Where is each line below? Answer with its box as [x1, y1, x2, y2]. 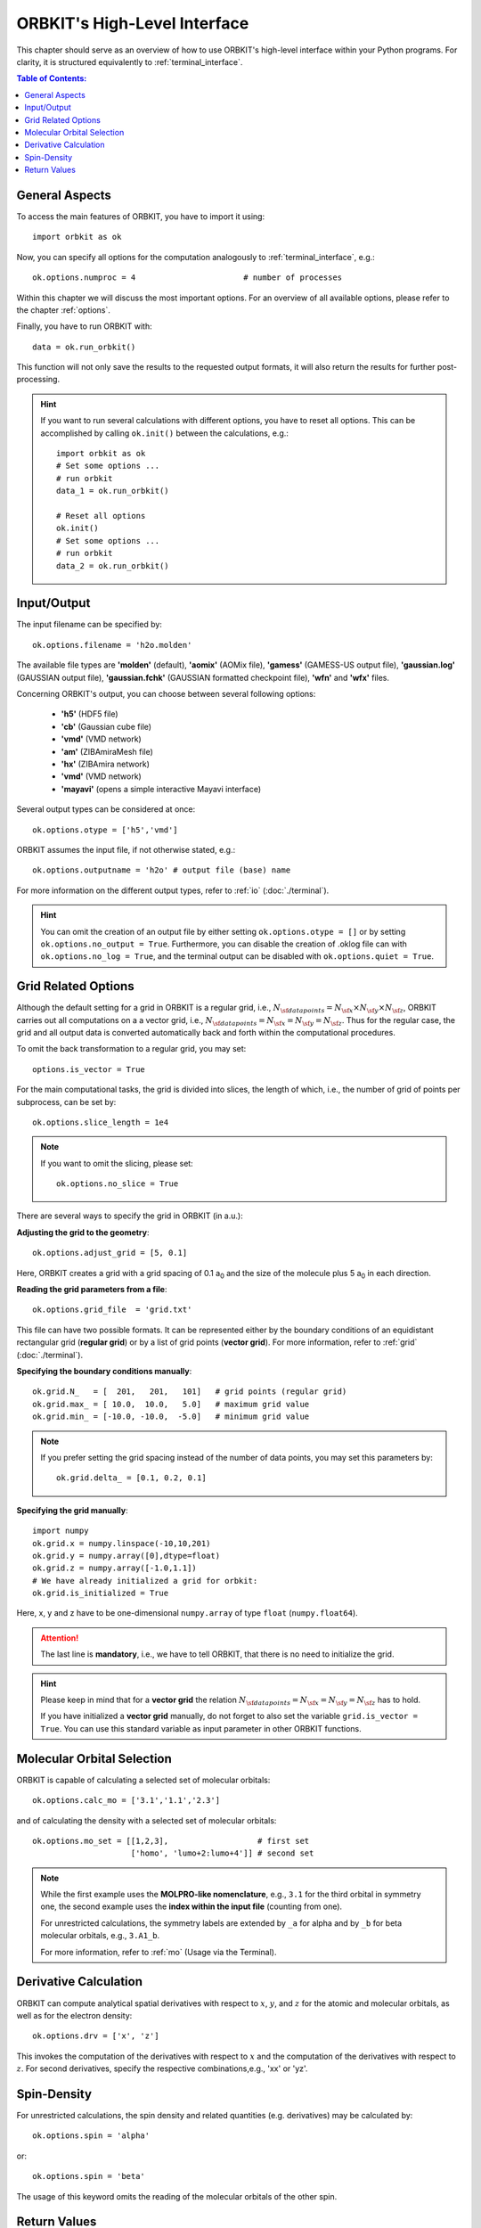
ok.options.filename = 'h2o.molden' [32, 640, 192, 650]
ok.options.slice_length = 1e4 [32, 1117, 169, 1127]
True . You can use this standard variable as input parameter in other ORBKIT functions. [40, 1723, 362, 1733]
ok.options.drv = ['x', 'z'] [32, 2031, 159, 2041]
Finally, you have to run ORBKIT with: [16, 321, 152, 332]
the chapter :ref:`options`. [16, 304, 110, 315]
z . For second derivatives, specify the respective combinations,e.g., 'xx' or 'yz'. [16, 2063, 308, 2074]
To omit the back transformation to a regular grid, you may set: [16, 1044, 247, 1054]
